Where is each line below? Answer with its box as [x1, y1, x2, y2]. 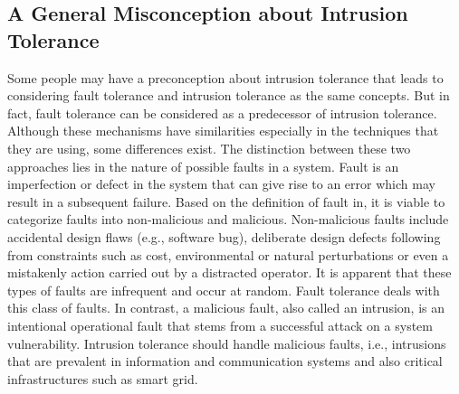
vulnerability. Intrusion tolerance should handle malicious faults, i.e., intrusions [7, 333, 446, 352]
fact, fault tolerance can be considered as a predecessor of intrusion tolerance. [7, 103, 437, 122]
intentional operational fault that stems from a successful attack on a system [7, 315, 433, 334]
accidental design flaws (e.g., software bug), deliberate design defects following [7, 227, 441, 246]
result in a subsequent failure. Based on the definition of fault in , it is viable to [7, 192, 445, 211]
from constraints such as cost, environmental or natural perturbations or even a [7, 245, 449, 264]
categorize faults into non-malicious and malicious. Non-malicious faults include [7, 210, 449, 229]
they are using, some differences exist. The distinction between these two [7, 138, 411, 157]
